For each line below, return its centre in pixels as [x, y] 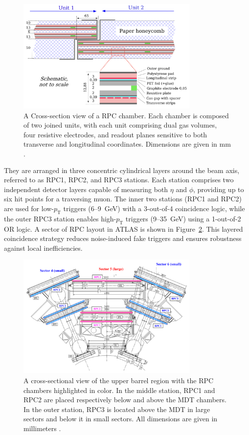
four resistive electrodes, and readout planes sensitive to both [115, 134]
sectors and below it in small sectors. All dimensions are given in [121, 419]
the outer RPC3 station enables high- [60, 218]
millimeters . [42, 428]
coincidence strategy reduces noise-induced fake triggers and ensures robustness [123, 238]
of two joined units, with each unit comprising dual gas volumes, [120, 125]
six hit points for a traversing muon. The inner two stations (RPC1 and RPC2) [123, 199]
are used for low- [29, 208]
